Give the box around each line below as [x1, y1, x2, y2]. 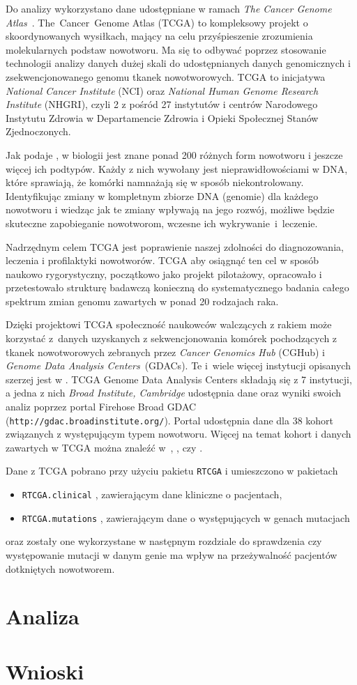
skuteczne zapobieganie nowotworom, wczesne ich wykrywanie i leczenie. [6, 215, 318, 230]
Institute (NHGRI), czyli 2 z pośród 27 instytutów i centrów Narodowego [6, 97, 318, 111]
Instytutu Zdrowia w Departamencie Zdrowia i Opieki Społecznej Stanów [6, 110, 319, 125]
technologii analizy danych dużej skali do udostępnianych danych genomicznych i [6, 56, 351, 70]
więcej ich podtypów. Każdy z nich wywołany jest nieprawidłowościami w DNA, [6, 161, 348, 176]
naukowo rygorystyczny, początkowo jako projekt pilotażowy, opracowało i [6, 266, 322, 281]
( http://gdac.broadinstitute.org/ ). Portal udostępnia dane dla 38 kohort [6, 413, 334, 427]
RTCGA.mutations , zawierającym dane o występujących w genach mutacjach [22, 510, 350, 525]
